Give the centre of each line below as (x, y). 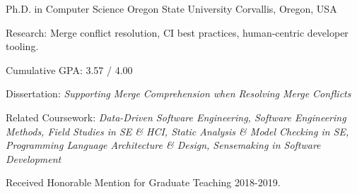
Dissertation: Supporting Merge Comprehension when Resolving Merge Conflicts (178, 93)
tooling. (22, 46)
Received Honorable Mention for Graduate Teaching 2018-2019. (143, 182)
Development (34, 158)
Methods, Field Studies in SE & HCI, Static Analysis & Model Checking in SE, (177, 131)
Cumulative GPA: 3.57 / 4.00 (69, 69)
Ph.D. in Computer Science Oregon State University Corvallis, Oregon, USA (171, 8)
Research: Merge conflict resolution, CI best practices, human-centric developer (177, 32)
